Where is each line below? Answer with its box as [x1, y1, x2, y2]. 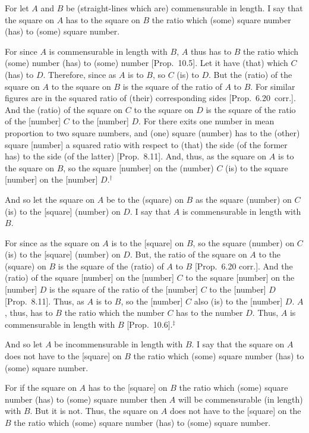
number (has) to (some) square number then [5, 393, 167, 405]
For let [5, 2, 29, 14]
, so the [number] [121, 294, 183, 307]
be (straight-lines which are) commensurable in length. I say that [66, 2, 303, 14]
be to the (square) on [106, 193, 184, 205]
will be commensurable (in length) [178, 393, 303, 405]
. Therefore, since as [43, 68, 116, 80]
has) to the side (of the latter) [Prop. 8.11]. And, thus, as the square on [5, 150, 267, 162]
